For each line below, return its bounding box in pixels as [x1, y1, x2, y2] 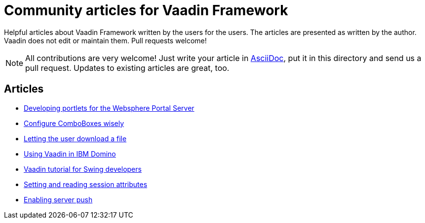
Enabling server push [24, 195, 93, 204]
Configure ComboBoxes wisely [24, 119, 124, 127]
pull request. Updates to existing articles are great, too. [25, 63, 230, 73]
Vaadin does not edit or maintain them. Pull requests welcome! [4, 36, 207, 45]
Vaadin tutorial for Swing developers [24, 164, 142, 173]
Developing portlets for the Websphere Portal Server [24, 103, 194, 112]
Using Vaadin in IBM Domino [24, 149, 116, 158]
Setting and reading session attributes [24, 180, 148, 189]
